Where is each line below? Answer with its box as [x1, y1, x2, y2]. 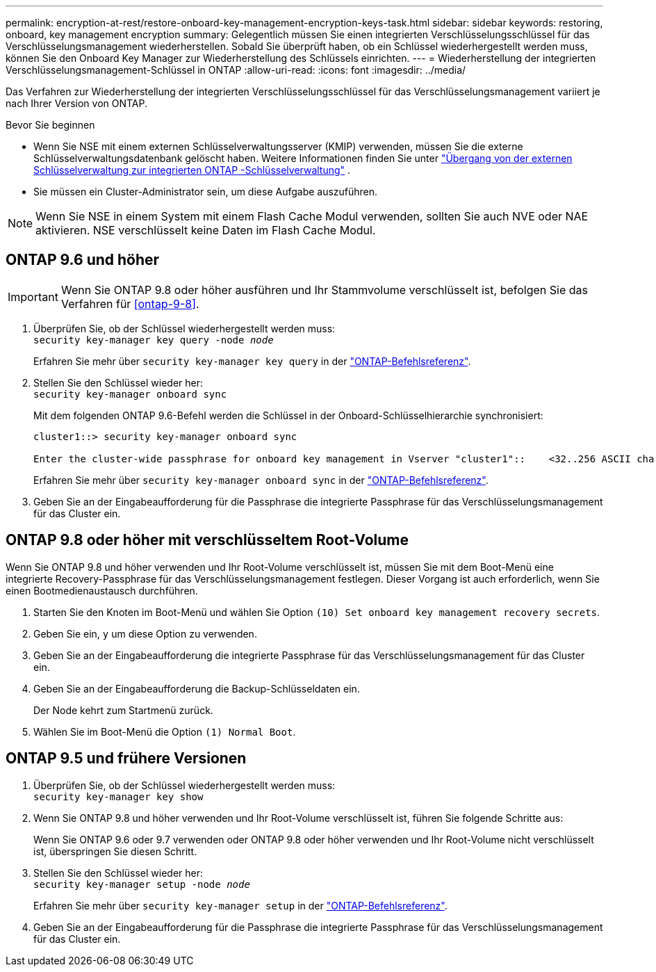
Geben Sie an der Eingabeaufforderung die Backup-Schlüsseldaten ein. [33, 682, 360, 695]
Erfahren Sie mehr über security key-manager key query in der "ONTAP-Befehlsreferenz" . [33, 355, 471, 367]
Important [8, 289, 58, 304]
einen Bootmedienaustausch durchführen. [6, 584, 198, 597]
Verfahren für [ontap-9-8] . [60, 296, 199, 311]
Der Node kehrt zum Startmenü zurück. [33, 704, 213, 716]
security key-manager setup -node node [33, 878, 250, 890]
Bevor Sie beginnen [6, 119, 95, 131]
